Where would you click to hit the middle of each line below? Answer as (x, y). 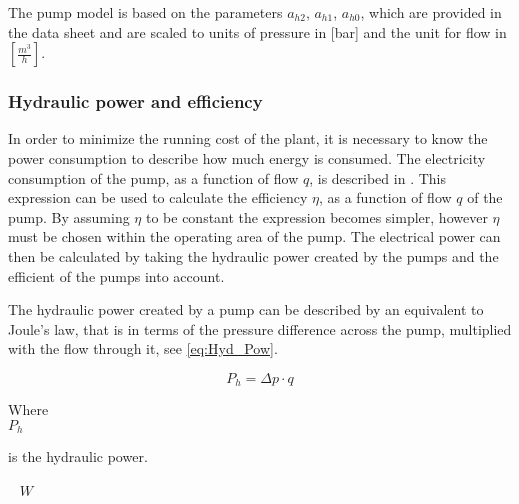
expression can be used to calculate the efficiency (158, 197)
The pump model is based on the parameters (145, 12)
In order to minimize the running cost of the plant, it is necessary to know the (248, 138)
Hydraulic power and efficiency (135, 101)
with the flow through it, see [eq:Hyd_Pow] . (143, 348)
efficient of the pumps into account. (116, 275)
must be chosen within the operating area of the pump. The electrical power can (254, 236)
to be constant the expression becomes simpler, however (316, 216)
